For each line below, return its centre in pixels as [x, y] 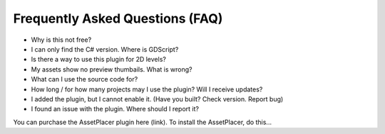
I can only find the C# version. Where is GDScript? [105, 49]
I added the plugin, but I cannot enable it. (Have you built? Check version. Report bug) [157, 99]
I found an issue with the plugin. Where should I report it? [115, 109]
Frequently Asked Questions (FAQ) [118, 18]
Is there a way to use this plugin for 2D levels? [99, 60]
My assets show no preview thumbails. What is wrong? [112, 69]
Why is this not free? [61, 40]
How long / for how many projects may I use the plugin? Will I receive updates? [147, 89]
